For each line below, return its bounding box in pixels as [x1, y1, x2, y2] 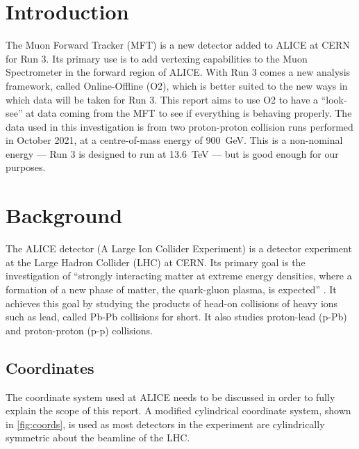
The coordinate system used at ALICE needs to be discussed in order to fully [6, 389, 335, 404]
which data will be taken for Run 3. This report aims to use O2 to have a [6, 92, 319, 106]
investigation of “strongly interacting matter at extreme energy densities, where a [6, 268, 352, 283]
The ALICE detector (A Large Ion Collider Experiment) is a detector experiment [6, 241, 352, 256]
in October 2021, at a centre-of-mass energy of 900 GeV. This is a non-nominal [6, 133, 343, 147]
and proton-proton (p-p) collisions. [6, 323, 153, 337]
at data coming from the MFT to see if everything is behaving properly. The [26, 106, 352, 120]
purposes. [6, 160, 46, 174]
